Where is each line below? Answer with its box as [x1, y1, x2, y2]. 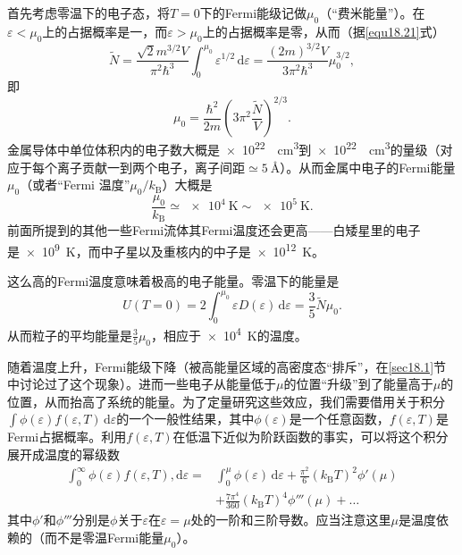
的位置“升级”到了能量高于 [283, 374, 433, 393]
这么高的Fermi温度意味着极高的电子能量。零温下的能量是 [7, 272, 340, 290]
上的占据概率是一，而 [42, 21, 168, 40]
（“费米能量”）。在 [319, 4, 425, 21]
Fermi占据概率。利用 [7, 427, 127, 446]
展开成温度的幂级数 [7, 444, 120, 463]
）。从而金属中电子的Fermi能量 [280, 157, 456, 176]
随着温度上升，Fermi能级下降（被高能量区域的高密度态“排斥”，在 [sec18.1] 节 [7, 357, 447, 375]
